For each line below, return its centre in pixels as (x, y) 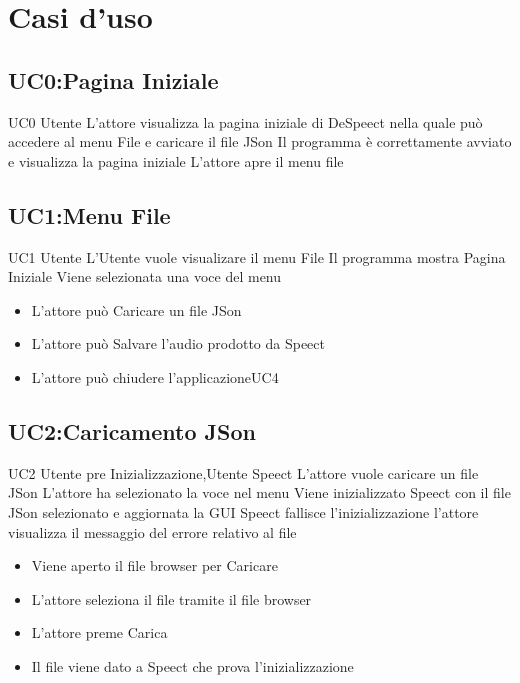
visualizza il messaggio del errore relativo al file (152, 531)
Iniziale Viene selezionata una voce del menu (145, 276)
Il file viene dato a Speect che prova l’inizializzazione (192, 665)
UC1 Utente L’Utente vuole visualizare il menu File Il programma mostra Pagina (257, 256)
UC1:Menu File (89, 214)
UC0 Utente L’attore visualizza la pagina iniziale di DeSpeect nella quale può (245, 121)
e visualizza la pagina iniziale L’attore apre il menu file (176, 160)
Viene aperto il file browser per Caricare (154, 565)
